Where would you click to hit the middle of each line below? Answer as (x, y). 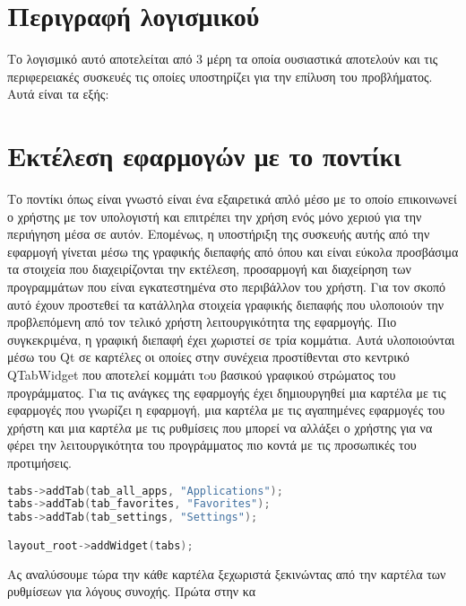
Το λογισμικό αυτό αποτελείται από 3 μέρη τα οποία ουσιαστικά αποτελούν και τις (223, 59)
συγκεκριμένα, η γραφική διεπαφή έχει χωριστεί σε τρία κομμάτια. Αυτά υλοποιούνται (231, 339)
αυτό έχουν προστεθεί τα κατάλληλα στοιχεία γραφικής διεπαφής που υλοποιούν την (226, 304)
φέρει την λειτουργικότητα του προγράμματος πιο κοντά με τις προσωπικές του (212, 445)
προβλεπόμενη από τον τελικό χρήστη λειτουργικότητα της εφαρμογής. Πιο (202, 322)
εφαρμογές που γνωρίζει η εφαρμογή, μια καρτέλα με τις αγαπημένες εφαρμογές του (226, 410)
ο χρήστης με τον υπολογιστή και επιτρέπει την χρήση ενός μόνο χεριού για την (215, 216)
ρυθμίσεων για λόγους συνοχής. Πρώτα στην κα (132, 591)
